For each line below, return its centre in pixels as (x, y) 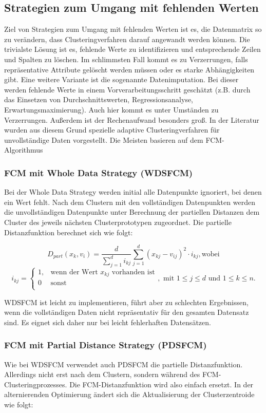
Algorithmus (24, 150)
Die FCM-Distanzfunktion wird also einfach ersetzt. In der (161, 384)
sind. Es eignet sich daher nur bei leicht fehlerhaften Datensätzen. (108, 322)
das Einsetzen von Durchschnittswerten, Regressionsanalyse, (99, 99)
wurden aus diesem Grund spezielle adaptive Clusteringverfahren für (112, 130)
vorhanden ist (133, 272)
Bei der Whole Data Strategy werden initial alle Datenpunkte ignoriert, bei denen (133, 192)
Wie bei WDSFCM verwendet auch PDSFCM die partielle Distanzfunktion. (123, 364)
